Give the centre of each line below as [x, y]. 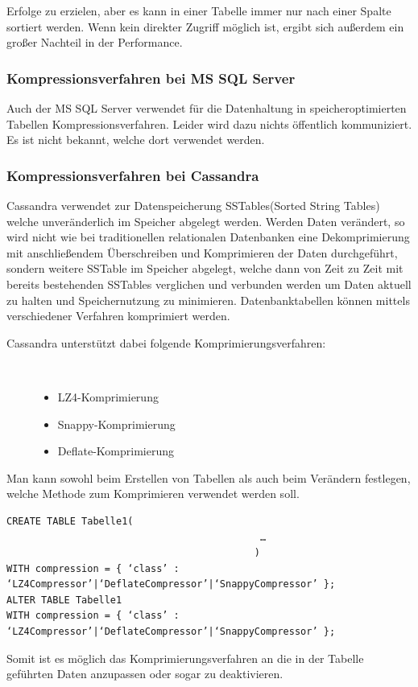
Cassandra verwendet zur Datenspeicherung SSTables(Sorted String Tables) [193, 205]
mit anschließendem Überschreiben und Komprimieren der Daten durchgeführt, [202, 252]
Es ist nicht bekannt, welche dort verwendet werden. [136, 140]
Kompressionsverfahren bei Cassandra [133, 175]
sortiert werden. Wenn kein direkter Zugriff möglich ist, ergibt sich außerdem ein [205, 26]
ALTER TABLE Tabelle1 [64, 600]
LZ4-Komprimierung [108, 396]
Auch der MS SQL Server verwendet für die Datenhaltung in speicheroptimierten [207, 108]
